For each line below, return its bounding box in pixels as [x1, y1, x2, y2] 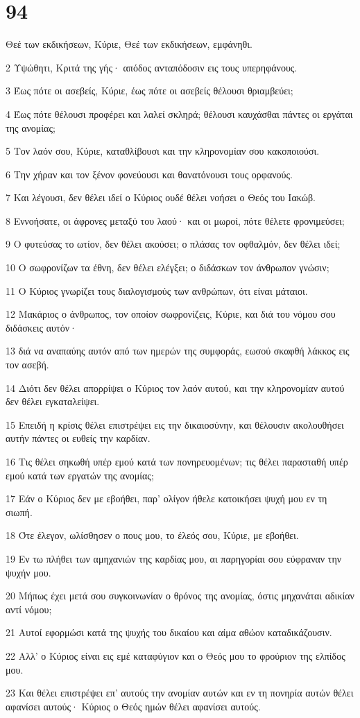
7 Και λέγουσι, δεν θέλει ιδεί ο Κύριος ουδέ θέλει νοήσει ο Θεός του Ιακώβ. [6, 190, 316, 205]
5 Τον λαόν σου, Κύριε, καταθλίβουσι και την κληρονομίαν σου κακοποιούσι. [6, 144, 320, 158]
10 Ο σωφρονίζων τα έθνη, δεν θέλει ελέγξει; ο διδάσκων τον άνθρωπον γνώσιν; [6, 260, 329, 275]
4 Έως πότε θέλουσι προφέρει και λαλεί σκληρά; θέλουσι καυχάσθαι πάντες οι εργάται [6, 106, 353, 121]
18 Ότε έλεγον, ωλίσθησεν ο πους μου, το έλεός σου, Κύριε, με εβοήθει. [6, 528, 299, 542]
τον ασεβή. [6, 357, 49, 372]
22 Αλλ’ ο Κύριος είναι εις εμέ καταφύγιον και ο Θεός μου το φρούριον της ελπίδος [6, 648, 345, 663]
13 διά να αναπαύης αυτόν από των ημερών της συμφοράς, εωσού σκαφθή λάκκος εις [6, 343, 350, 358]
